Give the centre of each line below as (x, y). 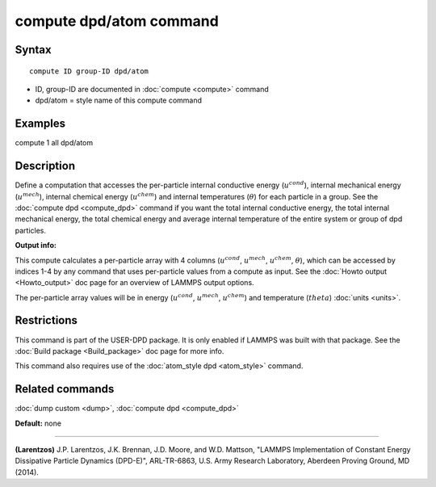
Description (45, 166)
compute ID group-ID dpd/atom (89, 71)
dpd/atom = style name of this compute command (118, 100)
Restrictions (46, 320)
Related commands (65, 389)
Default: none (38, 423)
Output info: (36, 246)
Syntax (33, 50)
